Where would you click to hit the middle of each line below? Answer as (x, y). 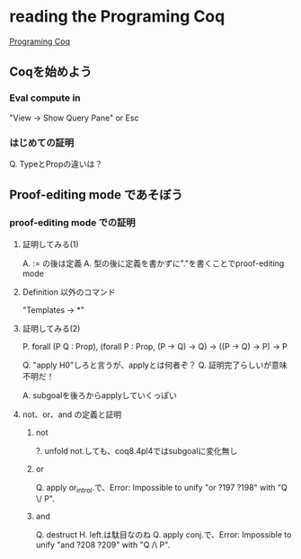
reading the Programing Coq (117, 17)
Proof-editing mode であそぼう (96, 195)
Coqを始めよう (51, 72)
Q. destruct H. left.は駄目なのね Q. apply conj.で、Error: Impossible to (164, 535)
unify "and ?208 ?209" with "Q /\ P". (103, 545)
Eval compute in (45, 98)
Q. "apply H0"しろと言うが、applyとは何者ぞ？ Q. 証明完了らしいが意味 (155, 365)
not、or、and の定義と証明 (72, 414)
